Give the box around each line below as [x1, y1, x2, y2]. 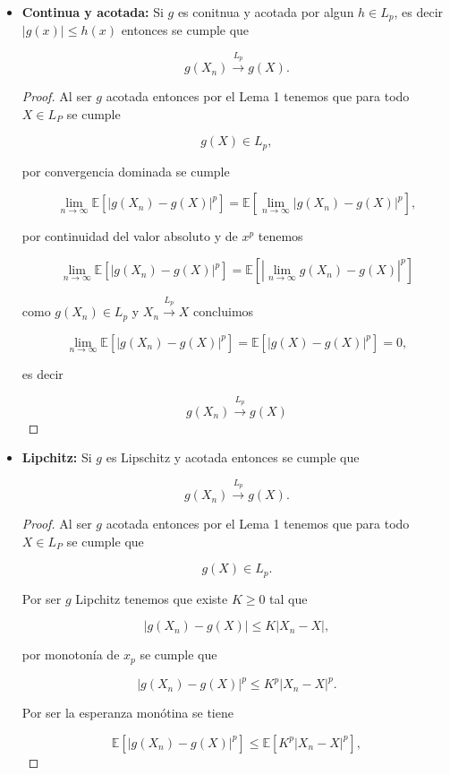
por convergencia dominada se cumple [21, 161, 230, 180]
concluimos [193, 302, 254, 321]
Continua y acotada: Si [21, 3, 164, 21]
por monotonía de [21, 645, 120, 664]
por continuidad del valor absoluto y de [21, 227, 238, 245]
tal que [269, 589, 308, 607]
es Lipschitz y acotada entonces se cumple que [106, 448, 360, 467]
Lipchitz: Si [21, 448, 92, 467]
